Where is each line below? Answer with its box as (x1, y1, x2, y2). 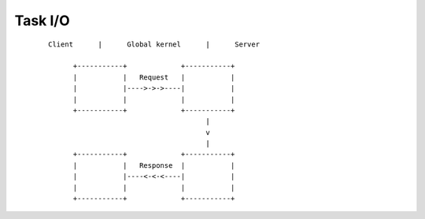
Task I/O (14, 12, 70, 29)
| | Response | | (72, 161, 235, 169)
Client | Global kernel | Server (48, 39, 260, 49)
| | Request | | (72, 72, 235, 82)
